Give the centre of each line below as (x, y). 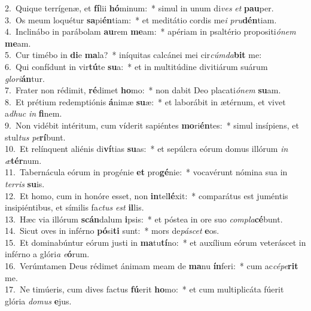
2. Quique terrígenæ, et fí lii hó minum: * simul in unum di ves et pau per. (139, 8)
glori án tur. (25, 78)
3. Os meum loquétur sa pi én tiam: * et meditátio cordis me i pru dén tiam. (141, 19)
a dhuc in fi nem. (33, 113)
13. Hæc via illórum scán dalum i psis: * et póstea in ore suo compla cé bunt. (144, 219)
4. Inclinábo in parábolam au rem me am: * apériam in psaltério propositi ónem (150, 31)
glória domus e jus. (38, 301)
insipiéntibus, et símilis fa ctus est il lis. (74, 207)
